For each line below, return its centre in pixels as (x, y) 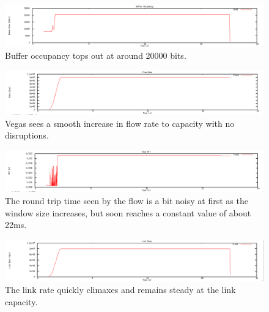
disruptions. (27, 135)
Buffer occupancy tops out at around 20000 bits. (96, 55)
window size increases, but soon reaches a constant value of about (128, 212)
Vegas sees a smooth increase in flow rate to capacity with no (120, 123)
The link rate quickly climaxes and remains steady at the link (120, 290)
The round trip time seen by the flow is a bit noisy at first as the (127, 201)
